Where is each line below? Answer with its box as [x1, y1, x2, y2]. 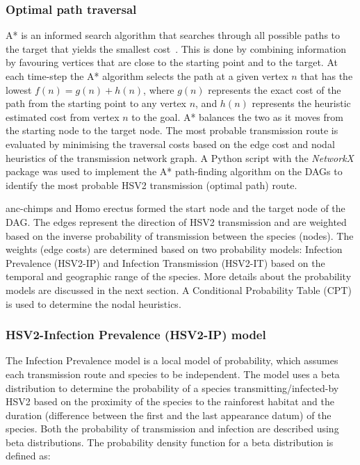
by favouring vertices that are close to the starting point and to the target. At [6, 55, 338, 70]
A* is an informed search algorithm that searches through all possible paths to [6, 28, 341, 42]
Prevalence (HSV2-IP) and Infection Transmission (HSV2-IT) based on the [6, 255, 325, 270]
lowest [6, 82, 32, 97]
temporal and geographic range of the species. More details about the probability [6, 269, 352, 284]
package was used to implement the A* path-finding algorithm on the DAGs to [6, 164, 343, 179]
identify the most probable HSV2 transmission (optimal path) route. [6, 177, 297, 192]
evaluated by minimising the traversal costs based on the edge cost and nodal [6, 136, 335, 151]
